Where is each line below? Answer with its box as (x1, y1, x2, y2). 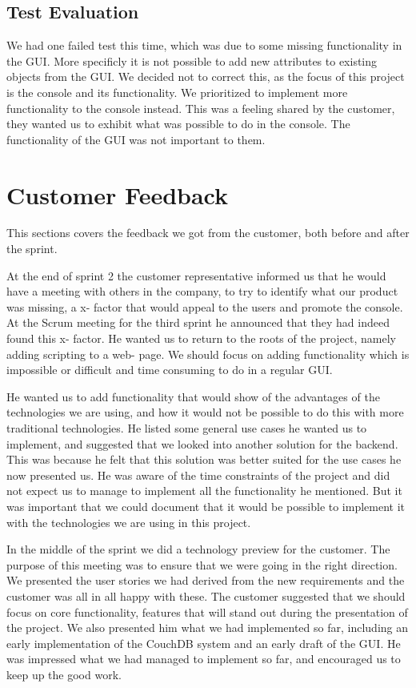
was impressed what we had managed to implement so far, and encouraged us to (6, 650, 401, 667)
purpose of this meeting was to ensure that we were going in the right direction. (6, 556, 398, 573)
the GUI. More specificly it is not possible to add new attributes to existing (6, 52, 378, 69)
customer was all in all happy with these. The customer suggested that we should (6, 587, 406, 604)
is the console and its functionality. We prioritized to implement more (6, 83, 348, 100)
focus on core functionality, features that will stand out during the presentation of (6, 603, 408, 620)
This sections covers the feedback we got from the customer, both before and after (6, 224, 410, 241)
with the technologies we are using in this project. (6, 513, 251, 530)
